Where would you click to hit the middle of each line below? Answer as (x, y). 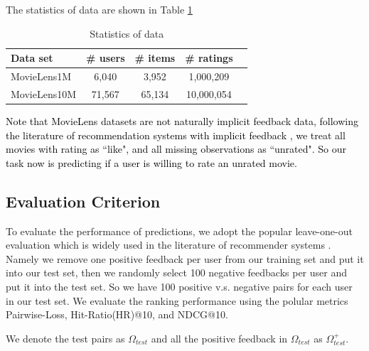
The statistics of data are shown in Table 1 (99, 9)
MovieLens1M (41, 76)
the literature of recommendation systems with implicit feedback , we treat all (176, 135)
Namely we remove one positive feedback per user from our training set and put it (185, 258)
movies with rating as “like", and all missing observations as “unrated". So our (176, 149)
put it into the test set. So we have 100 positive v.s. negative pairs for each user (179, 286)
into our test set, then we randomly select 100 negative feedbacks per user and (176, 272)
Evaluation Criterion (83, 201)
